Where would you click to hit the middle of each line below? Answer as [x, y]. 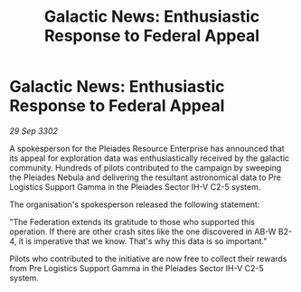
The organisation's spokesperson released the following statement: [135, 204]
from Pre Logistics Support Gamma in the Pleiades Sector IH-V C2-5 [136, 268]
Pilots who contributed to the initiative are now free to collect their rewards [148, 259]
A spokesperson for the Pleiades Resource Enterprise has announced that [147, 148]
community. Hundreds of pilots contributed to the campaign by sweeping [146, 167]
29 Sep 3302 [34, 131]
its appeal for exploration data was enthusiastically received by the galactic [150, 158]
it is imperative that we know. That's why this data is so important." [143, 240]
